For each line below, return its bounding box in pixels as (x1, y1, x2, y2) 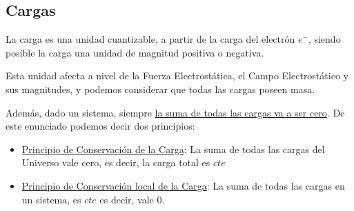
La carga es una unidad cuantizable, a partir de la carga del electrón (6, 32, 295, 46)
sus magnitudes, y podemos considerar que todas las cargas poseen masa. (6, 81, 315, 96)
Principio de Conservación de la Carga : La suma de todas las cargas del (21, 141, 325, 156)
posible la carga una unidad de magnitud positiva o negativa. (6, 45, 264, 59)
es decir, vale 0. (99, 192, 165, 206)
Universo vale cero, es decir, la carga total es (21, 155, 210, 170)
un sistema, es (21, 192, 81, 206)
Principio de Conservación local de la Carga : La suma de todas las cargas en (21, 178, 345, 192)
